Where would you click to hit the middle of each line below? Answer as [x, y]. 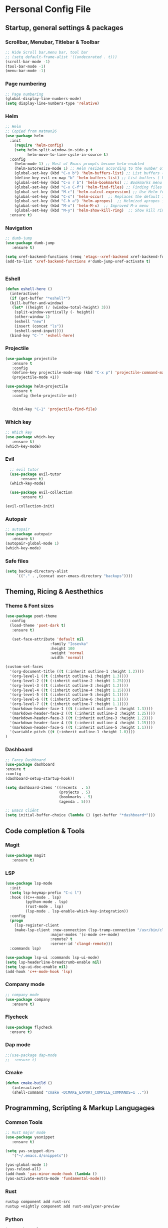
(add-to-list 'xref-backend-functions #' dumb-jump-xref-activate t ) [78, 261]
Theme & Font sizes [29, 605]
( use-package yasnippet [30, 1137]
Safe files [17, 561]
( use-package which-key [30, 437]
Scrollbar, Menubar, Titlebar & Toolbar [52, 42]
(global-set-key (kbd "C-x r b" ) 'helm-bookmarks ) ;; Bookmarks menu [88, 182]
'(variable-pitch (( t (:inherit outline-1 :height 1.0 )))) [72, 732]
